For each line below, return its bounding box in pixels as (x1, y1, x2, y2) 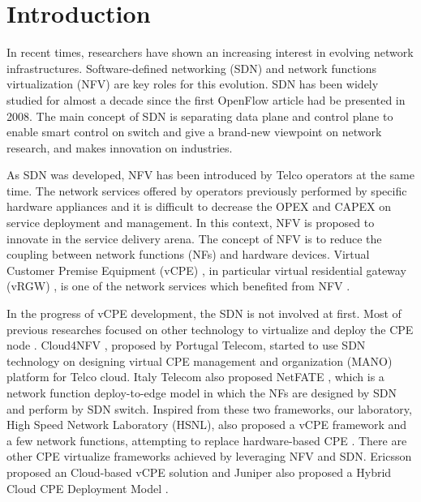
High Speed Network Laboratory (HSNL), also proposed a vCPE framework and (6, 416, 407, 433)
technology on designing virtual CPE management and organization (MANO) (6, 352, 393, 369)
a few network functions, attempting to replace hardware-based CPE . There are (6, 431, 407, 448)
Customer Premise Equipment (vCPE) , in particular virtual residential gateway (6, 261, 406, 278)
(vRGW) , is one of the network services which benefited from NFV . (6, 277, 350, 294)
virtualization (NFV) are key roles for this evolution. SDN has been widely (6, 75, 379, 92)
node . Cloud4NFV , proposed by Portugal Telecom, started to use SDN (6, 337, 366, 354)
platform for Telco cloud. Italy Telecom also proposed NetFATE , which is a (6, 368, 384, 385)
